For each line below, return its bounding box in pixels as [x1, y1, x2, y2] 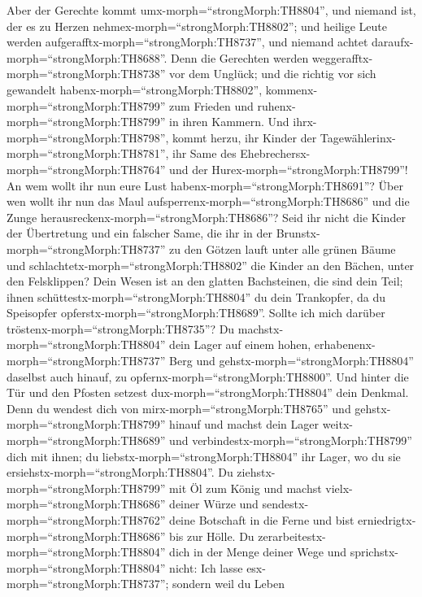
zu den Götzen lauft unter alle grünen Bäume [169, 240, 396, 257]
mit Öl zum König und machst [169, 479, 322, 496]
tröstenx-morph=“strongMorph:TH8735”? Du [7, 320, 235, 337]
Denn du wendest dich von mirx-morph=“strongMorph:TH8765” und [7, 399, 351, 416]
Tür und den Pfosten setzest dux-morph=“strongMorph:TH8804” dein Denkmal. [7, 384, 409, 401]
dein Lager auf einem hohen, [169, 336, 311, 353]
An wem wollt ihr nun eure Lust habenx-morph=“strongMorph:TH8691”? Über [7, 176, 403, 194]
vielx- [325, 479, 353, 496]
